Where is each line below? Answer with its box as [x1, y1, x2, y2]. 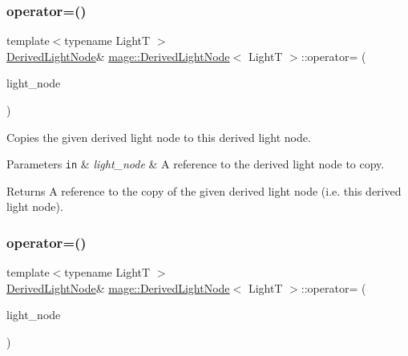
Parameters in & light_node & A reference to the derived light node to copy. [6, 156, 385, 172]
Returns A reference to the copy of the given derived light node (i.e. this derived [6, 182, 402, 199]
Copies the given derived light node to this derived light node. [6, 128, 311, 145]
